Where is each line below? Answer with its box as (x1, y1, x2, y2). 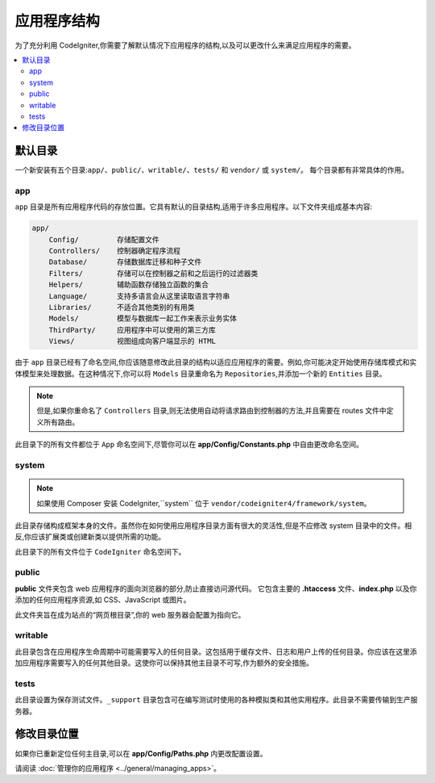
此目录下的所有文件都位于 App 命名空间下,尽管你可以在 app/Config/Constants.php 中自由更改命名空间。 (14, 440, 364, 450)
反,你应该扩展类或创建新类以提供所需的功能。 (14, 532, 166, 542)
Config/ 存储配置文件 (48, 235, 160, 244)
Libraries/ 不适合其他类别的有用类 (48, 303, 195, 312)
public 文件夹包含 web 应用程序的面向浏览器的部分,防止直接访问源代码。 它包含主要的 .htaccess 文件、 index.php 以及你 (14, 584, 417, 593)
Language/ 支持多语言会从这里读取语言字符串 (48, 291, 230, 300)
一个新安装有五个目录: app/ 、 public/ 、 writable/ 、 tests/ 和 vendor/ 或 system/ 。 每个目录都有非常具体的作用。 (14, 165, 408, 175)
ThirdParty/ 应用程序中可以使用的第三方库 (48, 325, 217, 334)
